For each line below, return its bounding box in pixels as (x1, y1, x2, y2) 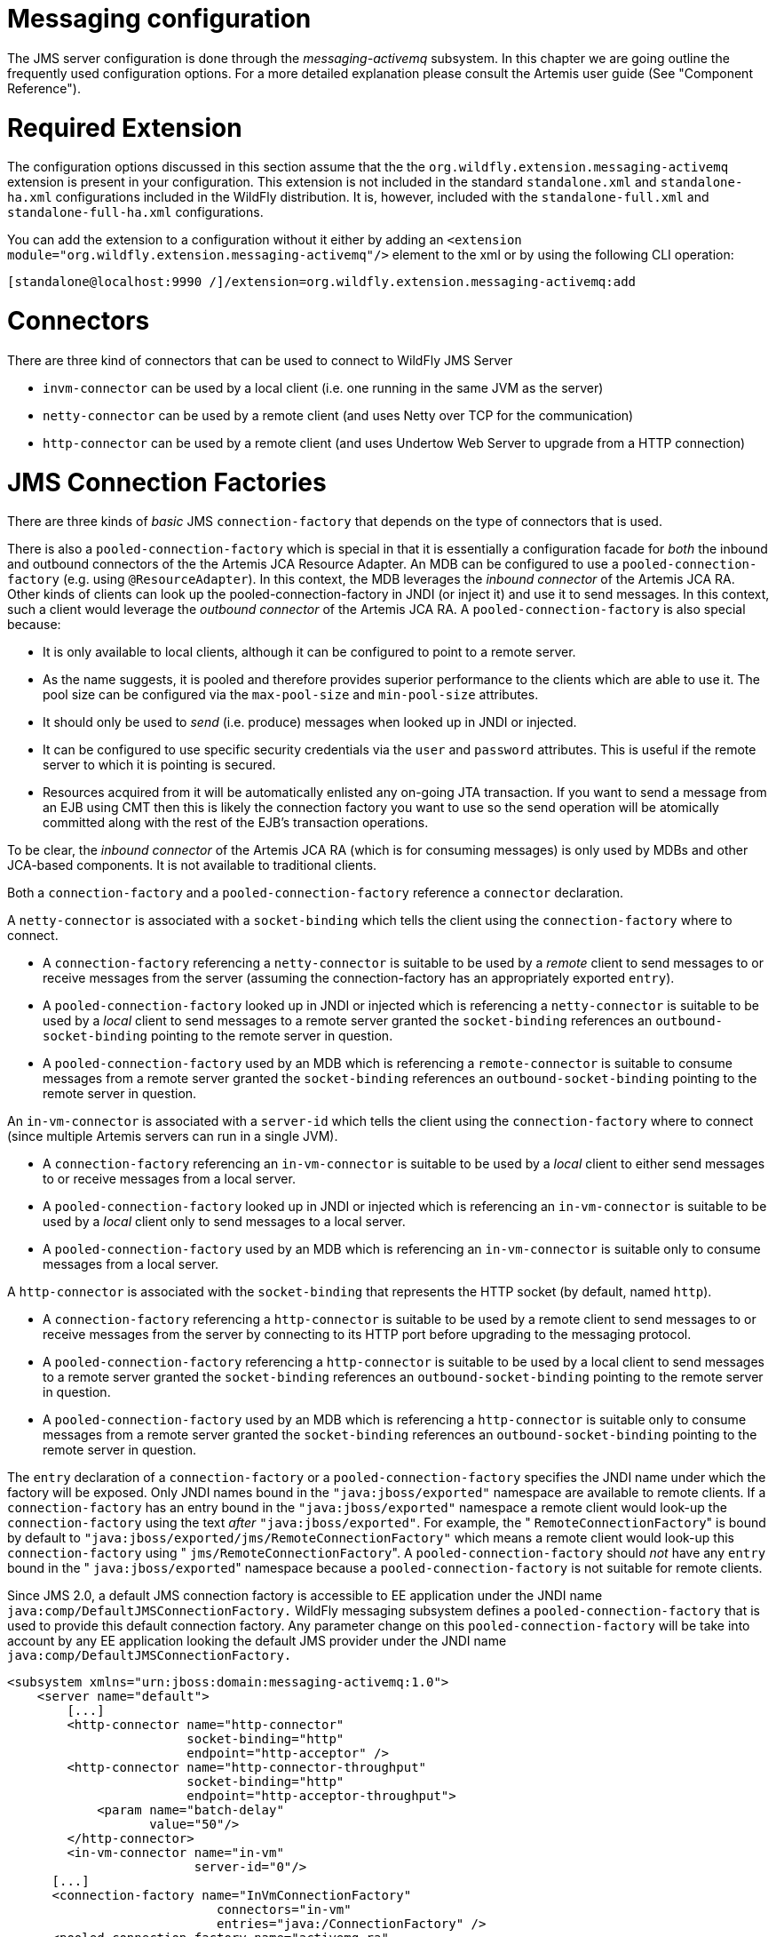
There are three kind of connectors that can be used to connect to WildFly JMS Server (7, 352, 513, 368)
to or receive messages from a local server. (43, 1171, 296, 1187)
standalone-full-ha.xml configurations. (7, 204, 264, 220)
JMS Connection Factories (7, 466, 327, 498)
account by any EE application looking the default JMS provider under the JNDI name (7, 1633, 507, 1649)
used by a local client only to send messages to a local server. (43, 1214, 406, 1230)
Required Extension (7, 112, 242, 143)
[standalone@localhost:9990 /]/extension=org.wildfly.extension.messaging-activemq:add (7, 275, 637, 290)
